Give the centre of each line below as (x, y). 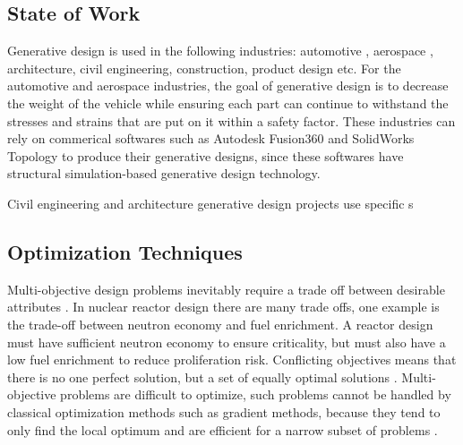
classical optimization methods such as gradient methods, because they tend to (224, 411)
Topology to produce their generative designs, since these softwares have (206, 155)
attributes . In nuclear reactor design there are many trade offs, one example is (223, 307)
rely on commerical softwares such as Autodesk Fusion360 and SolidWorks (211, 138)
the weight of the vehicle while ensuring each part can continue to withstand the (228, 103)
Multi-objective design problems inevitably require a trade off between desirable (226, 289)
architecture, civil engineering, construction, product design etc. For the (204, 68)
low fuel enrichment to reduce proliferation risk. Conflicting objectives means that (232, 359)
